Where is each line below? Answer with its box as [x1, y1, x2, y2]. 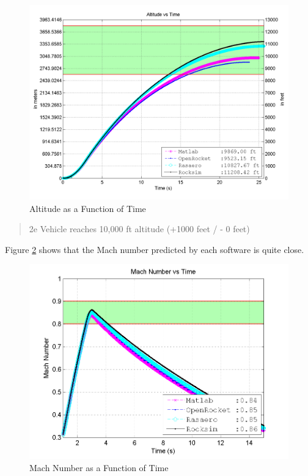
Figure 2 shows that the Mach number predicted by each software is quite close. [5, 243, 304, 255]
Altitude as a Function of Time [29, 202, 146, 214]
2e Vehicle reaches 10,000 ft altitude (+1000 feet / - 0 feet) [29, 222, 250, 235]
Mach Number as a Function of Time [29, 461, 169, 474]
